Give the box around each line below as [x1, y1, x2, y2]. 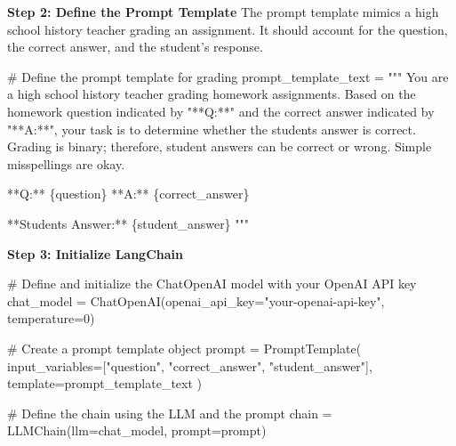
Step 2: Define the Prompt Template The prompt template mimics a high [7, 3, 439, 20]
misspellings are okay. [7, 154, 125, 173]
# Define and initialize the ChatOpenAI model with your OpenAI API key [7, 274, 417, 293]
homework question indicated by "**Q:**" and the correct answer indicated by [7, 101, 435, 120]
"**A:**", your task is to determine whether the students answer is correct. [7, 119, 416, 138]
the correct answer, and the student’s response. [7, 37, 263, 56]
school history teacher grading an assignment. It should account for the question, [7, 20, 448, 38]
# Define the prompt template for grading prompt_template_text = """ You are [7, 67, 449, 85]
